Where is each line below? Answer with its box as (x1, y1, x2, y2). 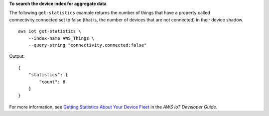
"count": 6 (39, 79, 66, 85)
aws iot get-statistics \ (18, 28, 82, 34)
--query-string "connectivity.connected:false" (28, 42, 147, 48)
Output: (9, 53, 25, 59)
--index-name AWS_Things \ (28, 35, 95, 41)
